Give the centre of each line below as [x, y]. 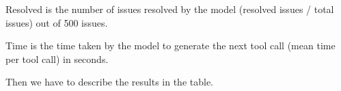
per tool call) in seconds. [57, 58]
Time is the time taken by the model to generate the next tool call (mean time [170, 45]
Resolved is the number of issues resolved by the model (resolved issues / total [170, 9]
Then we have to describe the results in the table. [109, 82]
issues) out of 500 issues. [57, 22]
